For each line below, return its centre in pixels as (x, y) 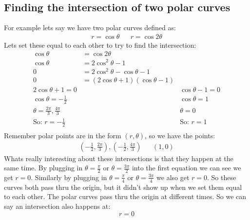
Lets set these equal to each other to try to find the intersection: (100, 45)
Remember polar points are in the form (63, 135)
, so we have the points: (180, 135)
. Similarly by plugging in (69, 177)
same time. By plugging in (43, 168)
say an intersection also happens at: (57, 206)
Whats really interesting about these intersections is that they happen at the (119, 158)
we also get (173, 177)
